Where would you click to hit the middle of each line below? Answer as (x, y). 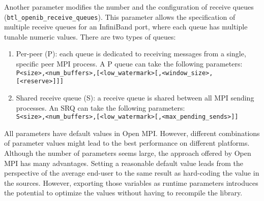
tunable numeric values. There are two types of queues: (90, 36)
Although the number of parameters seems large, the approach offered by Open (128, 153)
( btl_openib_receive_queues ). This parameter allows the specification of (120, 16)
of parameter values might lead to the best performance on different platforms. (127, 143)
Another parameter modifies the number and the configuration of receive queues (129, 7)
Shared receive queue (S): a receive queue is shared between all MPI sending (135, 97)
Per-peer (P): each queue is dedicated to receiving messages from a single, (131, 54)
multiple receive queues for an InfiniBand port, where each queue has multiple (126, 27)
